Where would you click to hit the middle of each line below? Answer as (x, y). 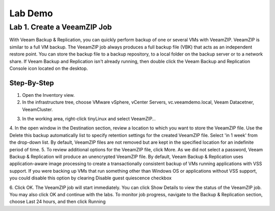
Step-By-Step (32, 83)
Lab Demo (31, 13)
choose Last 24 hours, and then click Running (58, 202)
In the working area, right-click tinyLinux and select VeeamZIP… (89, 119)
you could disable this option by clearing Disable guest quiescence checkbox (90, 178)
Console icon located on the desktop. (49, 68)
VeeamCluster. (37, 109)
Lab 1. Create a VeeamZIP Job (61, 27)
